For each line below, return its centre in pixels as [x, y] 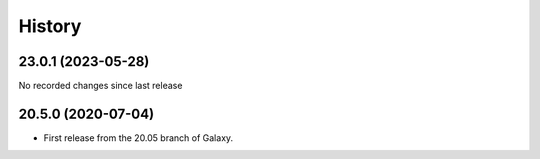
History [50, 26]
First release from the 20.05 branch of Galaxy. [138, 137]
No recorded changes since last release [100, 86]
